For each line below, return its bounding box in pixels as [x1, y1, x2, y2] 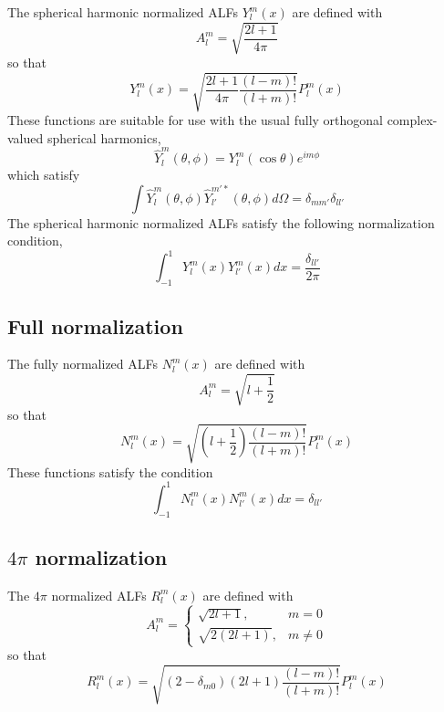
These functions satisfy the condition [7, 462, 213, 481]
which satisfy [7, 165, 80, 184]
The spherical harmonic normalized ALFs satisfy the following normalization [7, 213, 435, 232]
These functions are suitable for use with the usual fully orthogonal [7, 110, 383, 130]
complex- [387, 110, 438, 130]
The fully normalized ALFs [7, 354, 159, 373]
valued [7, 128, 44, 147]
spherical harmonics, [46, 128, 161, 147]
